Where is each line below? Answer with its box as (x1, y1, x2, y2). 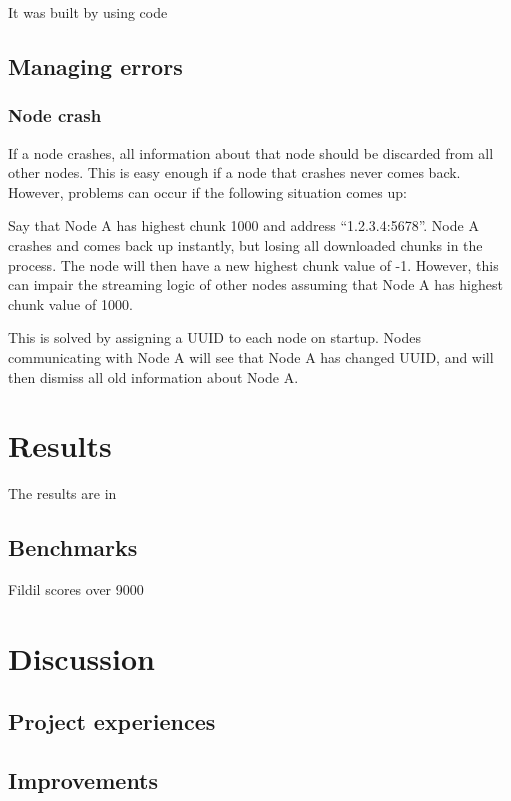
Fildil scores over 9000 (8, 579, 144, 600)
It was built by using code (8, 2, 168, 22)
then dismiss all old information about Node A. (8, 366, 299, 387)
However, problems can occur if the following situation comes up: (8, 181, 407, 202)
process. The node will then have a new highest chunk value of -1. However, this (8, 254, 499, 275)
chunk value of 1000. (8, 293, 133, 314)
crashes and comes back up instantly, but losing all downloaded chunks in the (8, 234, 483, 255)
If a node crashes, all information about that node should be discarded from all (8, 142, 494, 163)
